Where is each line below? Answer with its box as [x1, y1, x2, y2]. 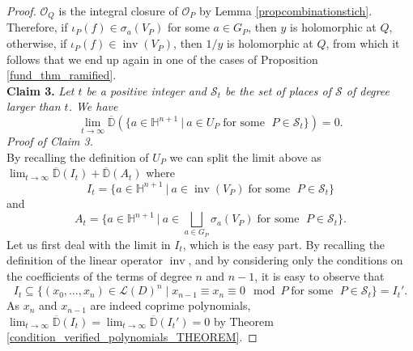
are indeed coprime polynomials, [90, 297, 251, 314]
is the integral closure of [58, 2, 178, 19]
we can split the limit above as [169, 148, 321, 165]
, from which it [326, 35, 400, 52]
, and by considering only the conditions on [188, 252, 403, 269]
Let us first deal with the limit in [6, 235, 171, 252]
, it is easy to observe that [254, 268, 385, 285]
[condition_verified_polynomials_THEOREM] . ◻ [6, 328, 258, 345]
